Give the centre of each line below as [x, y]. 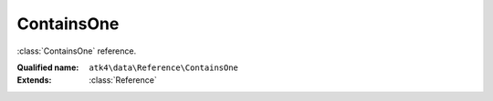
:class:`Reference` [123, 80]
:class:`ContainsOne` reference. [77, 51]
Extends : [34, 80]
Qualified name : [48, 67]
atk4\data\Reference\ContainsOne [164, 67]
